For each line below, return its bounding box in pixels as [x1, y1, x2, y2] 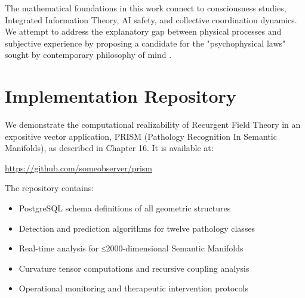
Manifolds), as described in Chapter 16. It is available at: [5, 142, 214, 154]
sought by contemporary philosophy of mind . [5, 48, 172, 61]
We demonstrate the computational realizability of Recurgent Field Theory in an [5, 118, 301, 131]
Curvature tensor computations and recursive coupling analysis [19, 262, 249, 274]
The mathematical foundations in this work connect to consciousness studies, [5, 2, 286, 14]
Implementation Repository [5, 84, 236, 108]
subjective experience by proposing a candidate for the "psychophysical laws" [5, 36, 286, 49]
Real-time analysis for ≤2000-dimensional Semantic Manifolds [19, 242, 244, 254]
